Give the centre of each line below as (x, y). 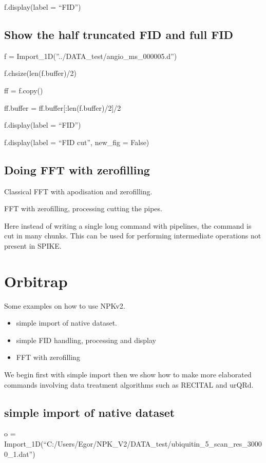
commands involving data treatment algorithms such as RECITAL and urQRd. (129, 384)
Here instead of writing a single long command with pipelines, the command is (128, 225)
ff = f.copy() (24, 90)
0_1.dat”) (20, 454)
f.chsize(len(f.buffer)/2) (40, 73)
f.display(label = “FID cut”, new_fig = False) (77, 142)
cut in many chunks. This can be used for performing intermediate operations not (133, 236)
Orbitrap (36, 281)
